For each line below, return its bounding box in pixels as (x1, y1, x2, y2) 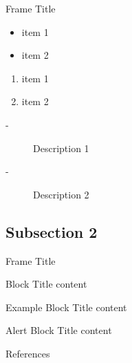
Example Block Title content (5, 299, 127, 314)
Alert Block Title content (5, 323, 112, 337)
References (5, 346, 50, 360)
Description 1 (33, 140, 89, 155)
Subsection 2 (5, 221, 98, 242)
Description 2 (33, 187, 89, 201)
